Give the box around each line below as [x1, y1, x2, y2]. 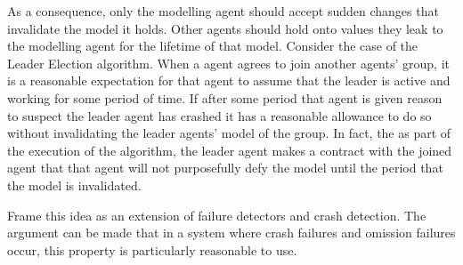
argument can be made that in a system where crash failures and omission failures [7, 223, 456, 242]
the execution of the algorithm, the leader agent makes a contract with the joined [7, 141, 452, 159]
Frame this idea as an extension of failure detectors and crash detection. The [7, 205, 426, 224]
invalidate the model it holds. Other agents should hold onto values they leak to [7, 19, 443, 37]
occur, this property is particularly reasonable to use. [7, 240, 297, 259]
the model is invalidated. [7, 175, 142, 194]
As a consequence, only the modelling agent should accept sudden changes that [7, 2, 439, 20]
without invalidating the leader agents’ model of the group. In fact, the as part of [7, 124, 451, 142]
